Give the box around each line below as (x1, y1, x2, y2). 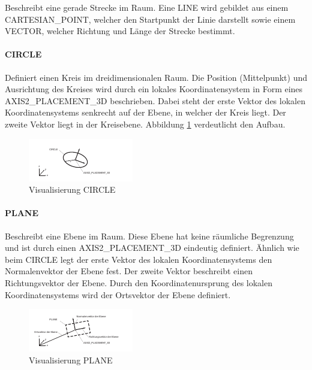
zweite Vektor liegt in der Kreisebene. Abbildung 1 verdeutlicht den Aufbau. (5, 117, 286, 130)
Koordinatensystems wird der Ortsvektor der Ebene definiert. (5, 288, 231, 301)
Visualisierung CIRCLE (29, 183, 116, 196)
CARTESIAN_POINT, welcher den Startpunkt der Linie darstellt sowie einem (5, 13, 296, 25)
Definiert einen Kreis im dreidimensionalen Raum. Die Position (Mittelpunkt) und (5, 71, 308, 83)
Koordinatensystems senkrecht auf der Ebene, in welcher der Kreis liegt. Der (5, 106, 286, 119)
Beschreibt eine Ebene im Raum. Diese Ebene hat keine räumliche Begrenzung (5, 229, 294, 242)
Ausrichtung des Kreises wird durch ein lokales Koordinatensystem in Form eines (5, 83, 303, 95)
